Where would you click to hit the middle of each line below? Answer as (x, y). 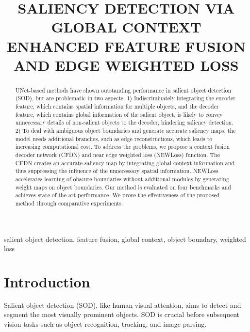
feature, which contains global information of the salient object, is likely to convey (119, 114)
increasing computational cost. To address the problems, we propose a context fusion (122, 147)
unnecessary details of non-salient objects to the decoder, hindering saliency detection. (124, 122)
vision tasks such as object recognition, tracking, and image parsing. (105, 324)
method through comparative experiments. (69, 203)
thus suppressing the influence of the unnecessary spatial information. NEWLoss (117, 171)
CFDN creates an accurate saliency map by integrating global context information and (125, 163)
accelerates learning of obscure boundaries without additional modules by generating (122, 179)
